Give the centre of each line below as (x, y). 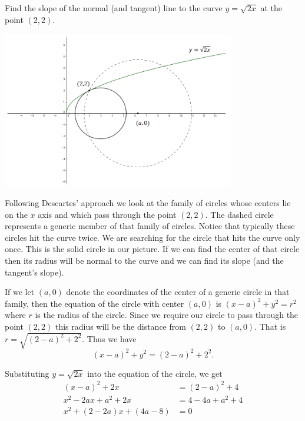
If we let (20, 292)
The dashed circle (242, 214)
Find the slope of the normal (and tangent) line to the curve (114, 8)
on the (16, 214)
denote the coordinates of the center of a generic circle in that (178, 292)
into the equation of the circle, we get (155, 373)
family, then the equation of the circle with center (95, 303)
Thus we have (112, 338)
